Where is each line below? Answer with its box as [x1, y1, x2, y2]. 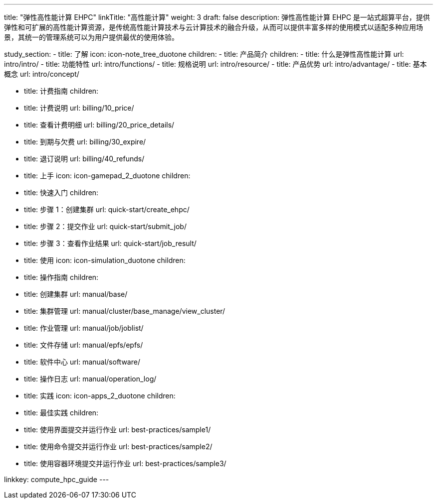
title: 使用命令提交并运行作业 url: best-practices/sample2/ [24, 442, 213, 451]
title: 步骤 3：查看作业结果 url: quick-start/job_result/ [24, 239, 197, 248]
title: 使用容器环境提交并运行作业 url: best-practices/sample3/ [24, 459, 226, 468]
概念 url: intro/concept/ [4, 70, 79, 78]
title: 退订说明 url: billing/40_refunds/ [24, 154, 145, 163]
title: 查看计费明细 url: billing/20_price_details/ [24, 121, 175, 129]
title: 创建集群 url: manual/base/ [24, 290, 128, 298]
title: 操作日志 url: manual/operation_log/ [24, 375, 157, 383]
